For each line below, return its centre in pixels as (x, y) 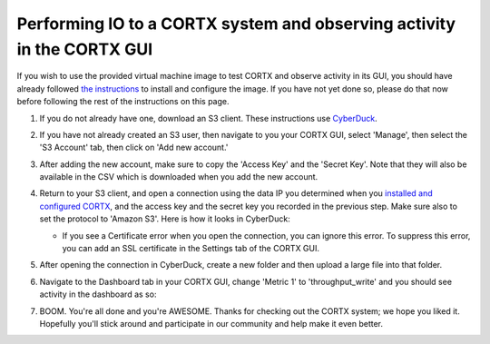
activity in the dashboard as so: (98, 294)
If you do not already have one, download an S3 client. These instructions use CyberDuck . (209, 118)
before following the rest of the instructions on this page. (123, 102)
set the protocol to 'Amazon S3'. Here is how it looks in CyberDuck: (165, 219)
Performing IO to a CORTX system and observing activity (236, 24)
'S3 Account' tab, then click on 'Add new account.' (134, 147)
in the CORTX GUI (85, 49)
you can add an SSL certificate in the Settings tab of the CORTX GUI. (191, 249)
